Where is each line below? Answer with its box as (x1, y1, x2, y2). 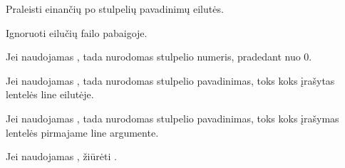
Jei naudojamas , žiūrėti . (6, 149, 117, 164)
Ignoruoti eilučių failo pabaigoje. (6, 25, 148, 40)
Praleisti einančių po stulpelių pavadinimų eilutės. (6, 1, 224, 16)
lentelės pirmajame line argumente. (6, 125, 159, 140)
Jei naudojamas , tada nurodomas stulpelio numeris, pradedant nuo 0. (6, 49, 312, 64)
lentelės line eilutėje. (6, 87, 94, 102)
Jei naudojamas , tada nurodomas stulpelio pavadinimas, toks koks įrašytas (6, 73, 335, 88)
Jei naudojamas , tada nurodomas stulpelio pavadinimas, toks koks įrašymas (6, 110, 339, 125)
